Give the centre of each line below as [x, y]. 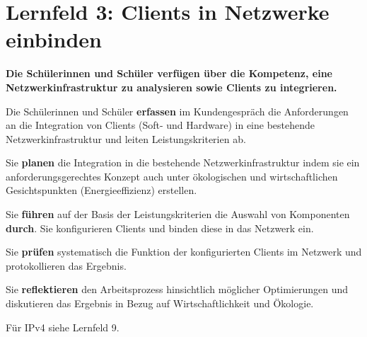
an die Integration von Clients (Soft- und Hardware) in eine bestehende [161, 125]
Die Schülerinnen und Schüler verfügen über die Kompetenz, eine [169, 73]
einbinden [54, 39]
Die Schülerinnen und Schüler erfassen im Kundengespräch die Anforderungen [177, 111]
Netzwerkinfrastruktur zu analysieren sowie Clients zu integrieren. [171, 87]
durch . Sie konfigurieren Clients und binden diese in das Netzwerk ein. [160, 228]
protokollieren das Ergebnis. [66, 265]
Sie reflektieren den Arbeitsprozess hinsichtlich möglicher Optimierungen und [177, 289]
